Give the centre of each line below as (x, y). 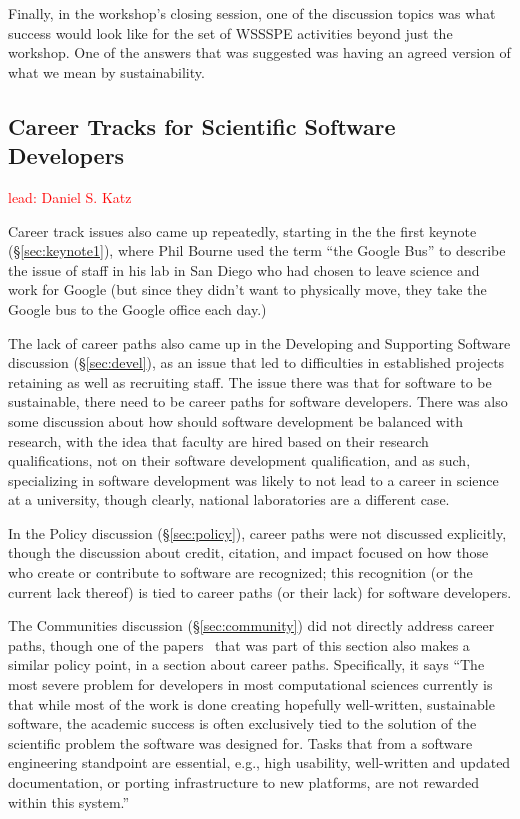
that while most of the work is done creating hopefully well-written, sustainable (251, 703)
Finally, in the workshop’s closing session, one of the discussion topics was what (252, 13)
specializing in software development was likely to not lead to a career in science (253, 479)
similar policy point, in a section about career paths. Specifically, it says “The (246, 664)
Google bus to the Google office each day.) (137, 308)
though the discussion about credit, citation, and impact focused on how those (248, 552)
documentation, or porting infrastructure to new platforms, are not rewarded (244, 782)
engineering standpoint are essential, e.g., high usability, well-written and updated (259, 762)
